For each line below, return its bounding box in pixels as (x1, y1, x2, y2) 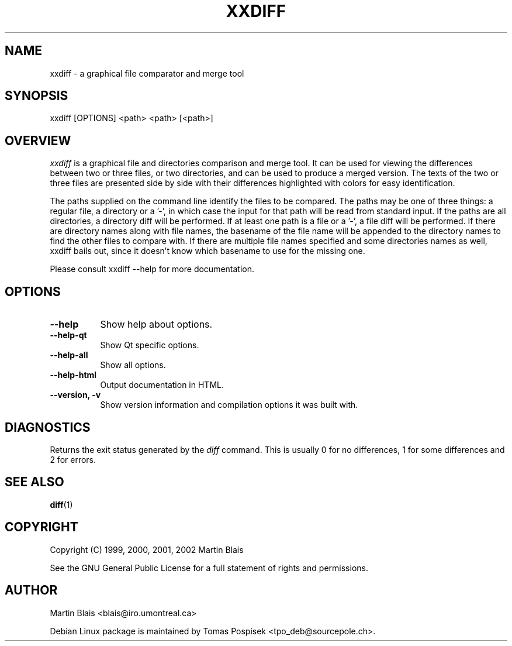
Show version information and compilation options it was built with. (100, 400, 358, 410)
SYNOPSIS (5, 88, 68, 104)
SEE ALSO (5, 475, 64, 490)
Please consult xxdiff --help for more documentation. (50, 264, 255, 274)
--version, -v (50, 390, 101, 400)
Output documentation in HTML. (100, 380, 224, 390)
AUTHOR (5, 583, 58, 598)
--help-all (50, 350, 88, 360)
